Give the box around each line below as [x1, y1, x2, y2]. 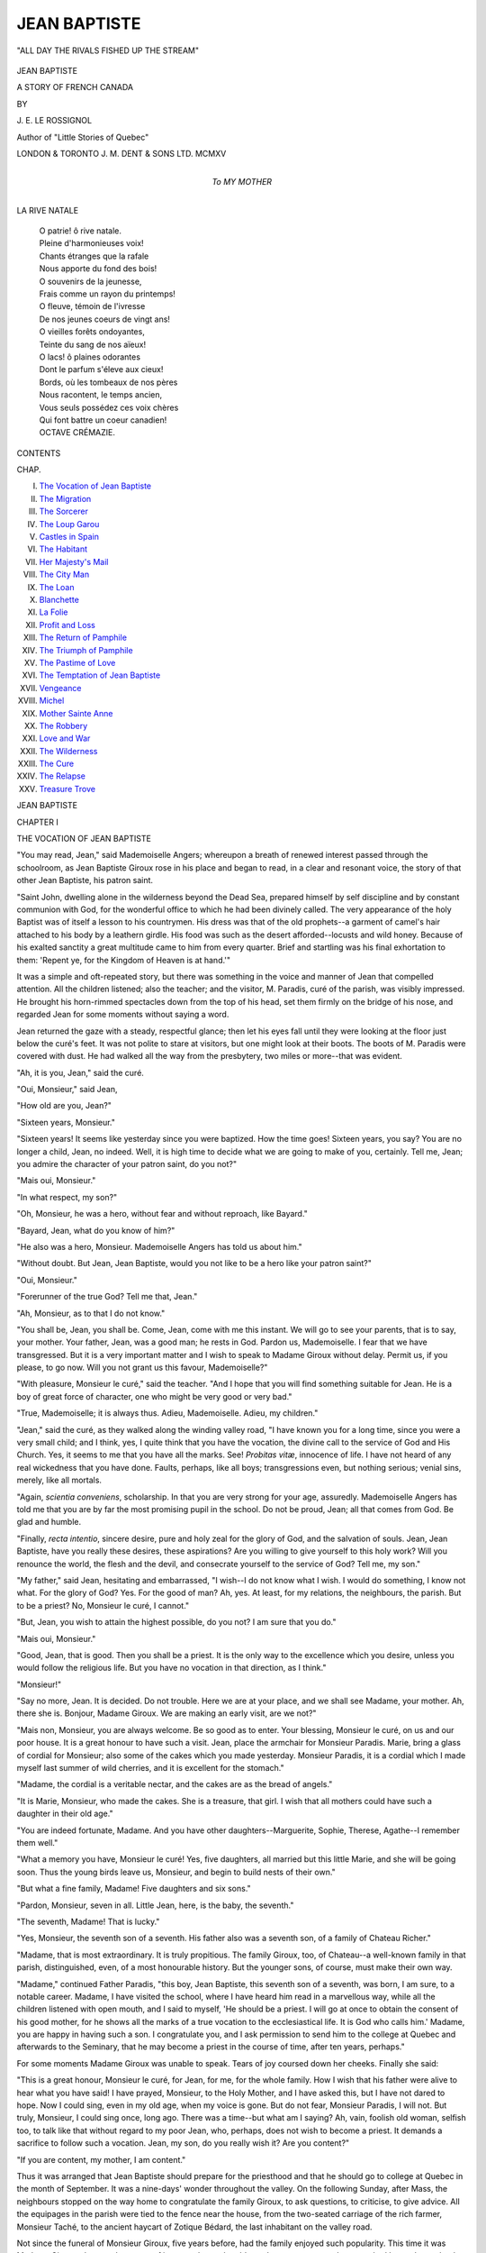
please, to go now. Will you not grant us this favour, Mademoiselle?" [16, 1362, 268, 1373]
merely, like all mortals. [16, 1474, 103, 1486]
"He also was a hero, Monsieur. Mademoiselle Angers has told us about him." [16, 1241, 302, 1252]
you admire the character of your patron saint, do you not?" [16, 1159, 238, 1170]
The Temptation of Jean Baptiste [39, 670, 161, 680]
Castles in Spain [39, 532, 99, 543]
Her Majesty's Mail [39, 556, 109, 567]
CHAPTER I [16, 816, 58, 827]
